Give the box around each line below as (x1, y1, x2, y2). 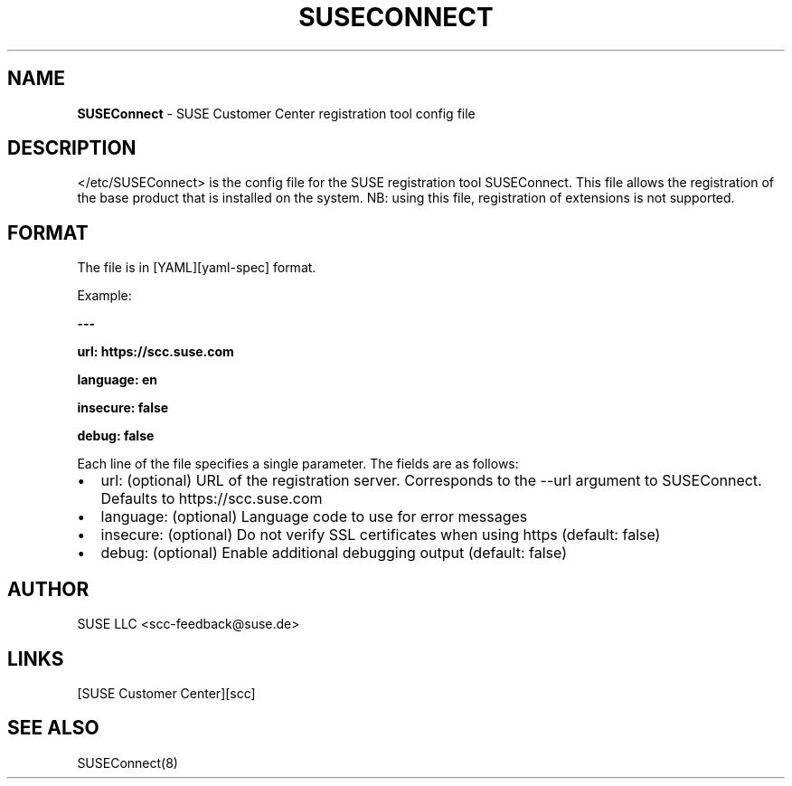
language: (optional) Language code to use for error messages (100, 507, 528, 526)
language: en (77, 372, 157, 388)
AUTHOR (7, 577, 90, 601)
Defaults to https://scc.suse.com (100, 489, 323, 508)
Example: (77, 288, 132, 304)
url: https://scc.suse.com (77, 344, 234, 360)
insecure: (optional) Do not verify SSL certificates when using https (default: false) (100, 526, 661, 545)
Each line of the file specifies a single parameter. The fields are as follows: (77, 456, 519, 472)
